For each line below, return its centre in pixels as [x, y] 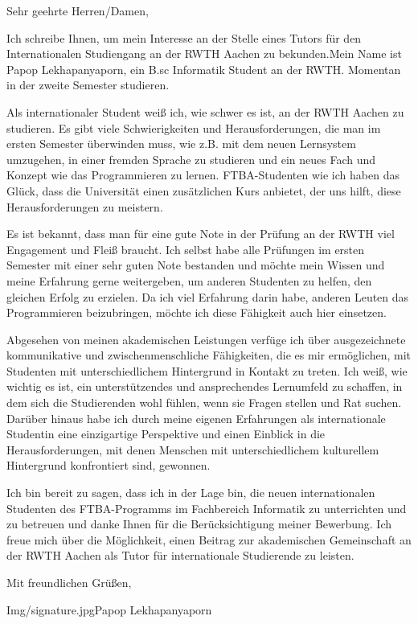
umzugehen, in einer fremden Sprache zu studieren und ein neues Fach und [191, 159]
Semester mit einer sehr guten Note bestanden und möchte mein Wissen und [196, 265]
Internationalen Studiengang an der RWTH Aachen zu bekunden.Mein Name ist [204, 53]
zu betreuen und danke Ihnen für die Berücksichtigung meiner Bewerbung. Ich [199, 524]
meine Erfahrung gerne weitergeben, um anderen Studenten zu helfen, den [189, 280]
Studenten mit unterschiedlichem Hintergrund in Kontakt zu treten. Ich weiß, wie [207, 370]
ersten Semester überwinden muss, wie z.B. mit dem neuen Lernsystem [181, 144]
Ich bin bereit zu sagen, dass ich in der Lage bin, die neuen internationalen [191, 493]
